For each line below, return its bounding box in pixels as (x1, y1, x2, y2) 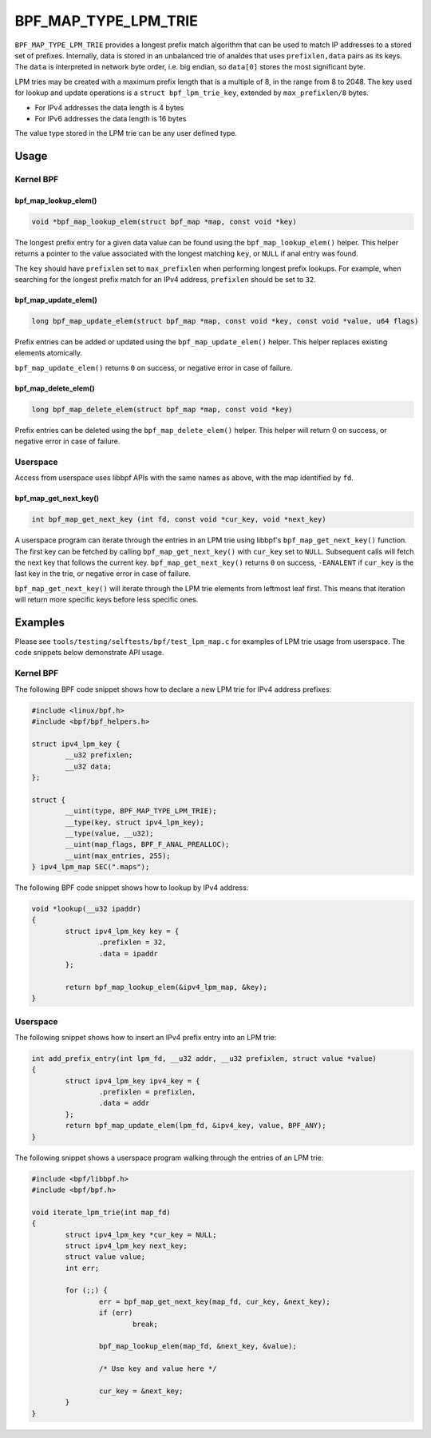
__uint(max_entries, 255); (65, 851, 171, 860)
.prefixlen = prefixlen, (98, 1087, 196, 1097)
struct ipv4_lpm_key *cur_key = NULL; (65, 1230, 217, 1239)
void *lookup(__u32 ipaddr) (31, 904, 141, 914)
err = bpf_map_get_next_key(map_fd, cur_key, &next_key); (98, 1297, 331, 1306)
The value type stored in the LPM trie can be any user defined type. (14, 129, 238, 138)
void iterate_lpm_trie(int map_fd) (31, 1207, 171, 1217)
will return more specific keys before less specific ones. (14, 595, 199, 605)
